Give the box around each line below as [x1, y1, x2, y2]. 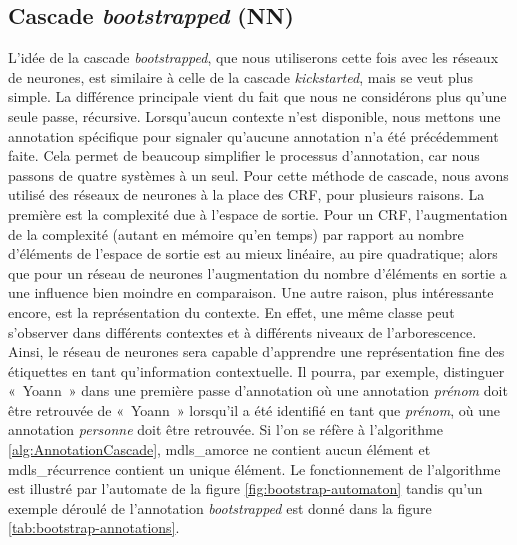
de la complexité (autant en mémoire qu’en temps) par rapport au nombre [8, 223, 464, 244]
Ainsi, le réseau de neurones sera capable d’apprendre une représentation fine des [8, 341, 505, 362]
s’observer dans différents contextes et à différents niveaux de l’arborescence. [8, 321, 477, 342]
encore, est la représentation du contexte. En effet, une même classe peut [8, 301, 455, 322]
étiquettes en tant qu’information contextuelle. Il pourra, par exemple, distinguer [8, 360, 505, 381]
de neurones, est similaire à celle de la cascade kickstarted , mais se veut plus [8, 66, 473, 87]
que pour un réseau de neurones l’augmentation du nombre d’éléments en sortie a [8, 262, 507, 283]
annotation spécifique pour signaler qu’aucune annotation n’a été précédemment [8, 125, 499, 146]
